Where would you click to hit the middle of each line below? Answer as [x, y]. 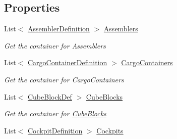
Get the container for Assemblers [55, 45]
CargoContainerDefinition [67, 62]
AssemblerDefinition [58, 29]
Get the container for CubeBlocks [55, 113]
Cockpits [110, 130]
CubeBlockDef [50, 96]
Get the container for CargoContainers [64, 79]
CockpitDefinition [55, 130]
